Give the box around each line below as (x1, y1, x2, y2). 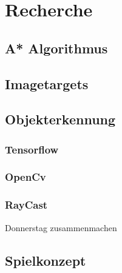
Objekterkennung (5, 110, 116, 129)
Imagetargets (5, 74, 89, 93)
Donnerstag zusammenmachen (5, 221, 117, 234)
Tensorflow (5, 141, 59, 157)
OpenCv (5, 169, 46, 184)
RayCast (5, 197, 48, 212)
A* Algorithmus (5, 38, 108, 57)
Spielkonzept (5, 251, 86, 269)
